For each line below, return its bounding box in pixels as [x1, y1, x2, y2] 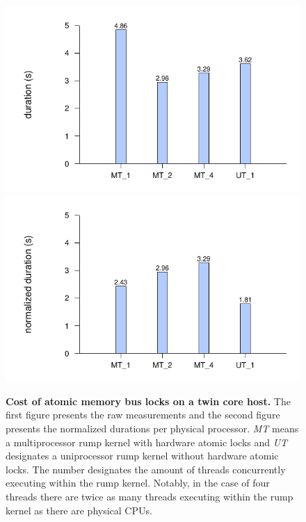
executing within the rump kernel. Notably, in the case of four [6, 475, 270, 490]
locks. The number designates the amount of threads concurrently [6, 462, 286, 476]
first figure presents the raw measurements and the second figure [6, 407, 280, 422]
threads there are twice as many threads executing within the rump [6, 489, 293, 503]
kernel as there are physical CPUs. [6, 503, 152, 517]
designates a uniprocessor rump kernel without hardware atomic [6, 448, 279, 463]
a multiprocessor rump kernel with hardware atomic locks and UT [6, 434, 288, 449]
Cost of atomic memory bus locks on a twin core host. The [6, 393, 291, 408]
